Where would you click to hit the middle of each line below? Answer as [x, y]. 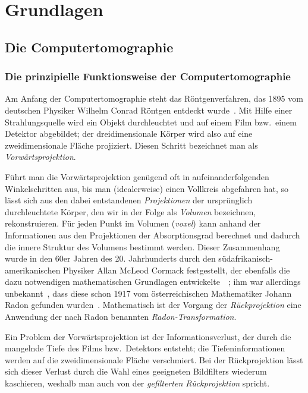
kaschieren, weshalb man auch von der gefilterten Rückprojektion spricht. [137, 383]
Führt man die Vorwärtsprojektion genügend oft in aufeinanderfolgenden [137, 176]
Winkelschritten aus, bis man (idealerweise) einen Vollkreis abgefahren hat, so [147, 188]
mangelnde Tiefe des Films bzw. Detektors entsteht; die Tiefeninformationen [145, 348]
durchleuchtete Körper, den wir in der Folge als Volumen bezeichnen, [131, 211]
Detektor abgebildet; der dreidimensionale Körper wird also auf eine [129, 133]
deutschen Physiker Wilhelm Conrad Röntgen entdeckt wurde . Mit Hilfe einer [149, 110]
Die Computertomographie [89, 47]
